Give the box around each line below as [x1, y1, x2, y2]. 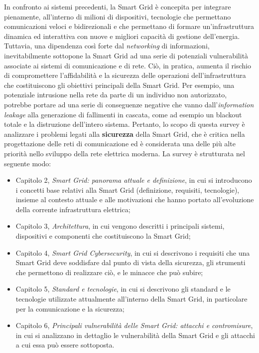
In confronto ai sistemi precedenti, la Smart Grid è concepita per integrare [4, 1, 231, 11]
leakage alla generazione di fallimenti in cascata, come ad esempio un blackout [4, 109, 242, 119]
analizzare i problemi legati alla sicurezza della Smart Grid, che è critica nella [4, 128, 245, 139]
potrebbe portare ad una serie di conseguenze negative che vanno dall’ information [4, 99, 254, 109]
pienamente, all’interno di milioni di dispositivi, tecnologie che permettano [4, 11, 231, 21]
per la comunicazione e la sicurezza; [15, 303, 125, 314]
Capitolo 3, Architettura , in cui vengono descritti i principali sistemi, [15, 221, 225, 231]
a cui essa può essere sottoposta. [15, 340, 115, 350]
